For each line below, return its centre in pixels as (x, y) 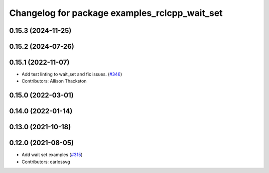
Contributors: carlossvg (46, 162)
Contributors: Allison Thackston (54, 81)
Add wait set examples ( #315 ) (52, 155)
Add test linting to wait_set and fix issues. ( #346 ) (72, 74)
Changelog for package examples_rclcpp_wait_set (116, 13)
